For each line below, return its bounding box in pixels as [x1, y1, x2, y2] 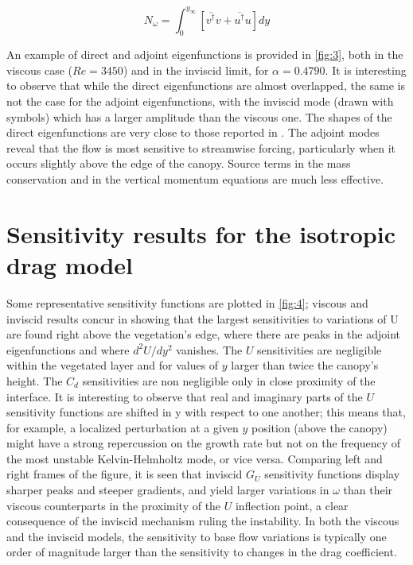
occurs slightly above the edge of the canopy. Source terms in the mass [6, 155, 351, 172]
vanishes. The [176, 341, 243, 358]
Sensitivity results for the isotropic [6, 217, 395, 250]
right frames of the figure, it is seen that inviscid [6, 466, 243, 482]
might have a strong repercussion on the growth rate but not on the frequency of [6, 435, 401, 451]
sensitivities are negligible [257, 341, 382, 358]
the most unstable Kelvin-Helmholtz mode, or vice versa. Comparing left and [6, 450, 383, 466]
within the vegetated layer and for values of [6, 357, 219, 373]
